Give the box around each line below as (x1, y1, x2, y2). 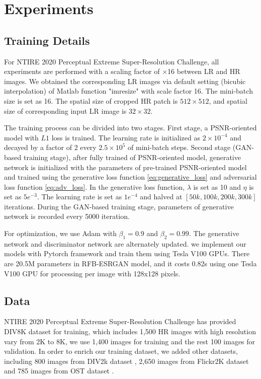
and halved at (140, 191, 183, 202)
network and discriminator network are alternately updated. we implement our (4, 238, 246, 249)
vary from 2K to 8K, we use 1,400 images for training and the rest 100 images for (4, 336, 255, 346)
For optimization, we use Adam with (4, 228, 117, 239)
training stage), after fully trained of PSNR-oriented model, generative (23, 151, 241, 162)
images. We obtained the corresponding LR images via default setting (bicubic (4, 75, 246, 86)
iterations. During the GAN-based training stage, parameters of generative (4, 201, 234, 211)
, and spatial (209, 95, 247, 106)
